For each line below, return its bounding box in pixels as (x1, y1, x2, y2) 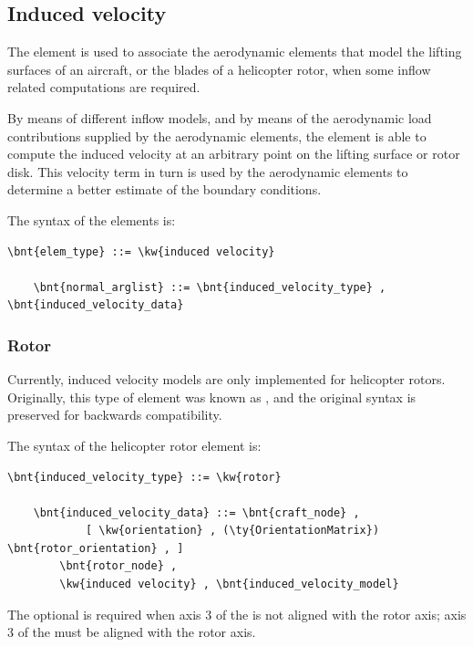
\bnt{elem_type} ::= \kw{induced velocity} (7, 245, 275, 258)
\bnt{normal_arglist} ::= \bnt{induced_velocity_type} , (33, 280, 386, 294)
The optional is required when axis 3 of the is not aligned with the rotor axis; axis (7, 604, 467, 623)
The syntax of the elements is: (7, 210, 176, 229)
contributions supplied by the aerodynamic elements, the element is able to (7, 126, 427, 145)
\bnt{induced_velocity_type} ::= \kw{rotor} (7, 470, 282, 484)
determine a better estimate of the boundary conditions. (7, 180, 322, 199)
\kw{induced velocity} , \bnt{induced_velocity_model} (59, 578, 399, 591)
